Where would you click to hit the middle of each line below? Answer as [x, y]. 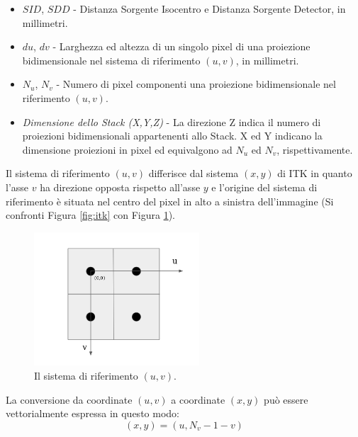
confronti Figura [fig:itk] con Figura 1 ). [90, 215]
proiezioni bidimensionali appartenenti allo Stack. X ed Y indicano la [172, 136]
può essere [286, 399]
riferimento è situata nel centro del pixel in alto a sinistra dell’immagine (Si [170, 201]
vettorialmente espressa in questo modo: [93, 413]
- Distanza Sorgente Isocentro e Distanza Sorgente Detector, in [209, 8]
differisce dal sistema [194, 173]
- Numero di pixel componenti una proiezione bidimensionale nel [196, 84]
